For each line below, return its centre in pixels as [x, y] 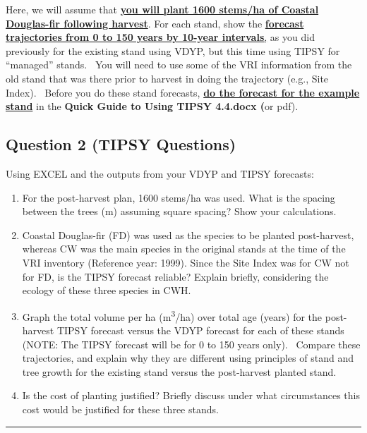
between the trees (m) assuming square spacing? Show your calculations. [179, 211]
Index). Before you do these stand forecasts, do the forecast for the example [183, 92]
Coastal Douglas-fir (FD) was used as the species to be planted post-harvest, [188, 234]
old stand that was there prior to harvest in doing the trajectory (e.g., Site [167, 78]
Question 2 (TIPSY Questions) [121, 144]
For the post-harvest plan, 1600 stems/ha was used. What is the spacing [179, 197]
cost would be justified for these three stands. [120, 409]
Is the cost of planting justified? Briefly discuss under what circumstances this [191, 395]
